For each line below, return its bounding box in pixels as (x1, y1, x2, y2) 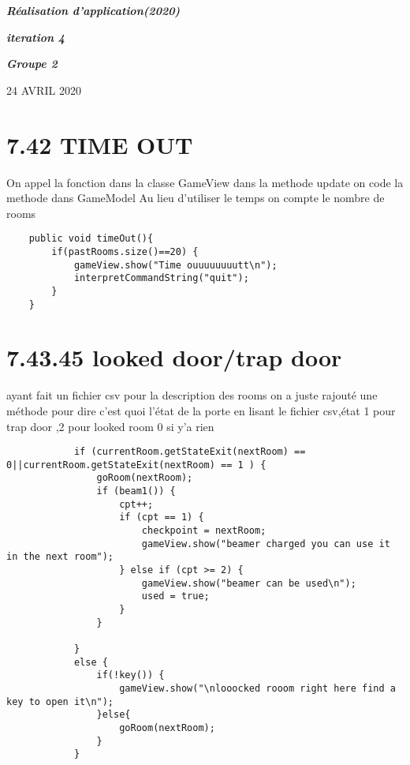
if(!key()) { (96, 669, 165, 681)
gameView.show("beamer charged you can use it (141, 538, 390, 549)
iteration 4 (6, 28, 65, 45)
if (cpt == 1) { (119, 512, 204, 523)
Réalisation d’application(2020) (6, 2, 181, 18)
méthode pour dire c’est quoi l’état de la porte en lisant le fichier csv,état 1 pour (6, 402, 396, 418)
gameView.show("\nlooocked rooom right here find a (119, 682, 396, 694)
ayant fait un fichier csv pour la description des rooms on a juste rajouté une (6, 387, 378, 403)
